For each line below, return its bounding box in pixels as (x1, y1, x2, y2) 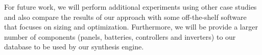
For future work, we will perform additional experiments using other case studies (4, 2, 257, 12)
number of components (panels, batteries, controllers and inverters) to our (4, 31, 236, 42)
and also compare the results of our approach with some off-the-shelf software (4, 11, 247, 22)
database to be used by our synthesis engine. (4, 41, 144, 52)
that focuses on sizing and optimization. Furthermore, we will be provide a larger (4, 21, 258, 32)
